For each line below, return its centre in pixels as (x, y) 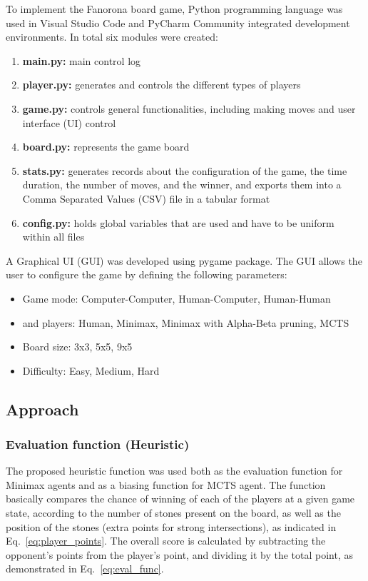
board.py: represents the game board (106, 147)
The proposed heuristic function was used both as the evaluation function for (174, 471)
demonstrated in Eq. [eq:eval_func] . (85, 569)
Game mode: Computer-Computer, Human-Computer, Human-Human (177, 298)
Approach (42, 409)
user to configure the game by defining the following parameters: (147, 274)
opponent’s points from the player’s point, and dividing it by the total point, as (179, 554)
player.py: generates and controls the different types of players (162, 85)
